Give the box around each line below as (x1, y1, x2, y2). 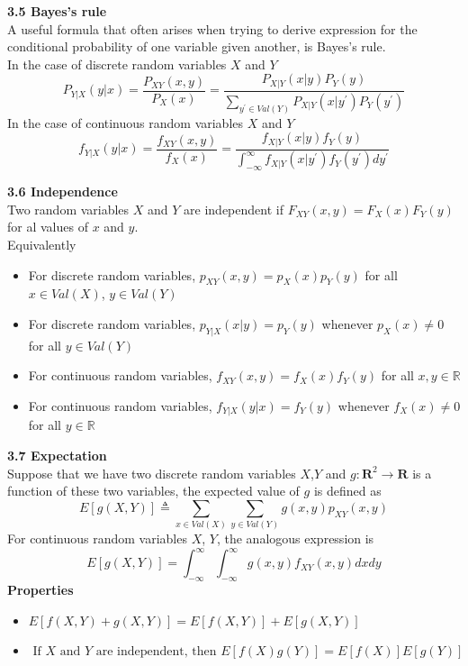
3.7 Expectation (7, 446, 107, 465)
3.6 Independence (7, 182, 118, 201)
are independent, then (95, 644, 217, 658)
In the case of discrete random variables (7, 54, 227, 73)
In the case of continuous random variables (7, 113, 244, 132)
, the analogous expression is (216, 529, 374, 548)
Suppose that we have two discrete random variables (7, 463, 296, 482)
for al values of (7, 217, 88, 236)
